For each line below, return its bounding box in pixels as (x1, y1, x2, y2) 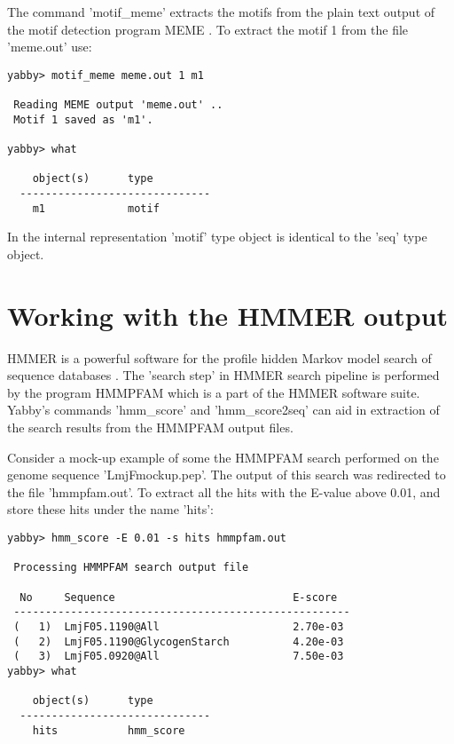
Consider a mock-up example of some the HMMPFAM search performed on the (7, 447, 439, 466)
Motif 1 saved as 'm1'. (13, 113, 153, 126)
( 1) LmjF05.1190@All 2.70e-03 (13, 620, 344, 633)
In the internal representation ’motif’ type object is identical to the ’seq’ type (7, 227, 427, 246)
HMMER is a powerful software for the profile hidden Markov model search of (7, 348, 432, 367)
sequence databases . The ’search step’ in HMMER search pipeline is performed (7, 366, 440, 384)
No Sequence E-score (20, 590, 338, 604)
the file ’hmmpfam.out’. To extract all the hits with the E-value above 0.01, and (7, 482, 441, 501)
